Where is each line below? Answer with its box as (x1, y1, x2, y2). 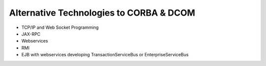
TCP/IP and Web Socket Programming (21, 24, 99, 30)
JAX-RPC (21, 31, 41, 37)
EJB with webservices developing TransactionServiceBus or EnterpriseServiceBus (21, 52, 189, 58)
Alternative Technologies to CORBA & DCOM (9, 7, 196, 18)
